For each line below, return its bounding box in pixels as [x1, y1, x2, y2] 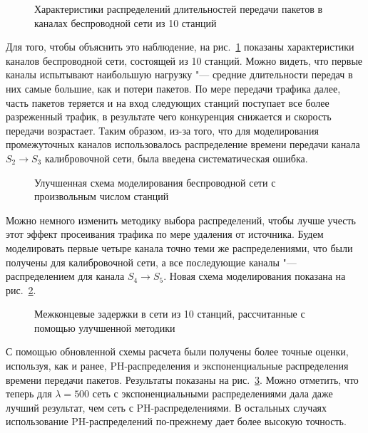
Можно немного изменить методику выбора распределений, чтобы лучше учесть [6, 212, 356, 227]
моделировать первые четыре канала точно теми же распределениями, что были [6, 240, 353, 255]
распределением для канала [6, 268, 125, 283]
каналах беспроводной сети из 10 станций [34, 15, 217, 30]
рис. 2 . [6, 282, 36, 297]
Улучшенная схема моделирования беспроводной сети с [34, 174, 276, 189]
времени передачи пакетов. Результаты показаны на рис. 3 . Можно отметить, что [6, 372, 359, 387]
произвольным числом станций [34, 189, 169, 204]
